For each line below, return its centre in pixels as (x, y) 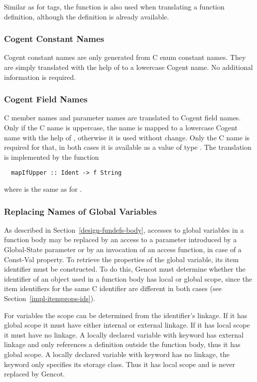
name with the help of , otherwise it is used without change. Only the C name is (127, 137)
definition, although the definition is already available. (87, 16)
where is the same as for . (43, 189)
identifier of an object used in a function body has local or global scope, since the (128, 278)
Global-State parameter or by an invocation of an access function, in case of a (123, 249)
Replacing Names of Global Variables (80, 211)
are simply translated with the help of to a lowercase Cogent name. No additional (128, 67)
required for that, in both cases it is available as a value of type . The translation (128, 147)
